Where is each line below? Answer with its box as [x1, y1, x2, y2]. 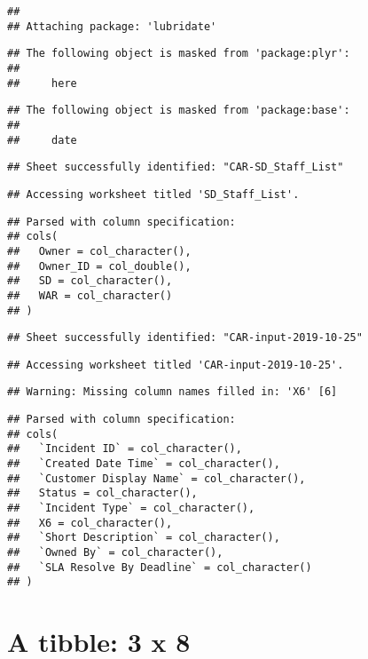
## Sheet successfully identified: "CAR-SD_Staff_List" [7, 161, 344, 174]
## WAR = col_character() [7, 289, 173, 302]
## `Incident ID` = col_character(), [7, 442, 242, 456]
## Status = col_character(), [7, 487, 198, 500]
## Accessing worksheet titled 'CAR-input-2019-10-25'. [7, 358, 344, 371]
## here [7, 76, 77, 90]
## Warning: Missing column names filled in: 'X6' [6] [7, 385, 338, 399]
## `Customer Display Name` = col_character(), [7, 472, 306, 485]
